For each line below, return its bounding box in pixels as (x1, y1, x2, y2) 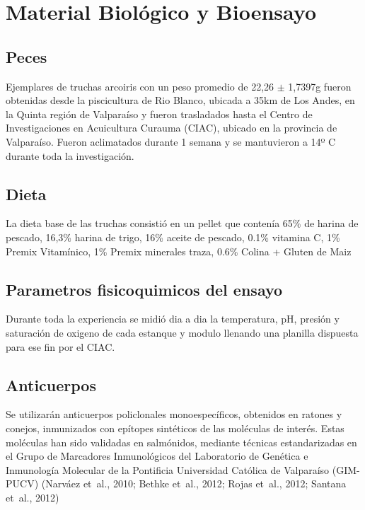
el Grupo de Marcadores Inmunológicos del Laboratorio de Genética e (6, 448, 308, 463)
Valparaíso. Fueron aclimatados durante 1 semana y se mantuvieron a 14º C (6, 134, 336, 149)
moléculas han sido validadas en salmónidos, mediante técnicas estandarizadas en (6, 434, 357, 449)
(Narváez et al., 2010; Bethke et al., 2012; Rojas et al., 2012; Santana (41, 476, 347, 491)
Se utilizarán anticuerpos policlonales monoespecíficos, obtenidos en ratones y (6, 407, 342, 422)
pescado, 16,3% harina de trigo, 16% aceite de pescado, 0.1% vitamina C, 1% (6, 229, 340, 244)
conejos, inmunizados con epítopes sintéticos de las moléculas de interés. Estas (6, 420, 344, 435)
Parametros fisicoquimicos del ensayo (6, 278, 283, 300)
